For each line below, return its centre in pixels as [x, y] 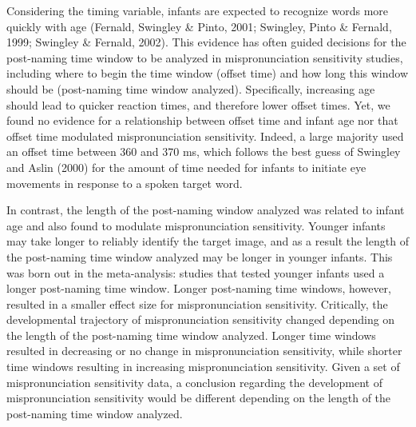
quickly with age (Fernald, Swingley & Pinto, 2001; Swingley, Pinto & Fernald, [199, 26]
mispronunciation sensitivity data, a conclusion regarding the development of [195, 382]
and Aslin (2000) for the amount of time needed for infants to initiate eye [186, 167]
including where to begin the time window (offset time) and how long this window [208, 73]
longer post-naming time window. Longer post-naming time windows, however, [199, 288]
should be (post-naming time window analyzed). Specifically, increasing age [191, 88]
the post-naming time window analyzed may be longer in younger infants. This [200, 256]
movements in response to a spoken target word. [125, 183]
